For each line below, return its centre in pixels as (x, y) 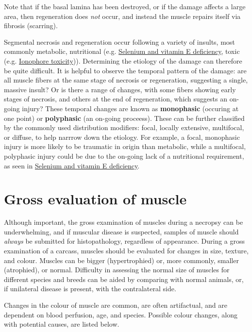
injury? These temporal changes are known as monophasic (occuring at (130, 108)
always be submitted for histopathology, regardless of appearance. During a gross (125, 241)
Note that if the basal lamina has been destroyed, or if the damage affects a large (125, 6)
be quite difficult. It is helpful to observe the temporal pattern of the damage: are (125, 70)
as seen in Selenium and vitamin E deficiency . (72, 165)
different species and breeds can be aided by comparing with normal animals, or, (124, 279)
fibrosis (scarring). (31, 25)
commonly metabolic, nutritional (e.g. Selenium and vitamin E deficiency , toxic (122, 51)
